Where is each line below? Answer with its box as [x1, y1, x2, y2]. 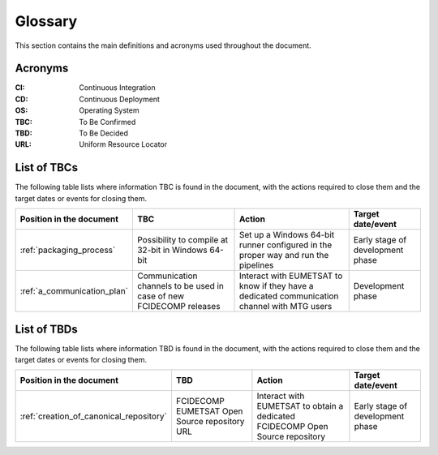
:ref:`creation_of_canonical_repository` [19, 410, 168, 422]
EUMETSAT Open [175, 406, 243, 417]
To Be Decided [79, 128, 129, 138]
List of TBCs [15, 161, 79, 174]
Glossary [15, 12, 78, 30]
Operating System [79, 105, 140, 115]
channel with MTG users [238, 301, 333, 312]
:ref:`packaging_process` [19, 244, 116, 255]
